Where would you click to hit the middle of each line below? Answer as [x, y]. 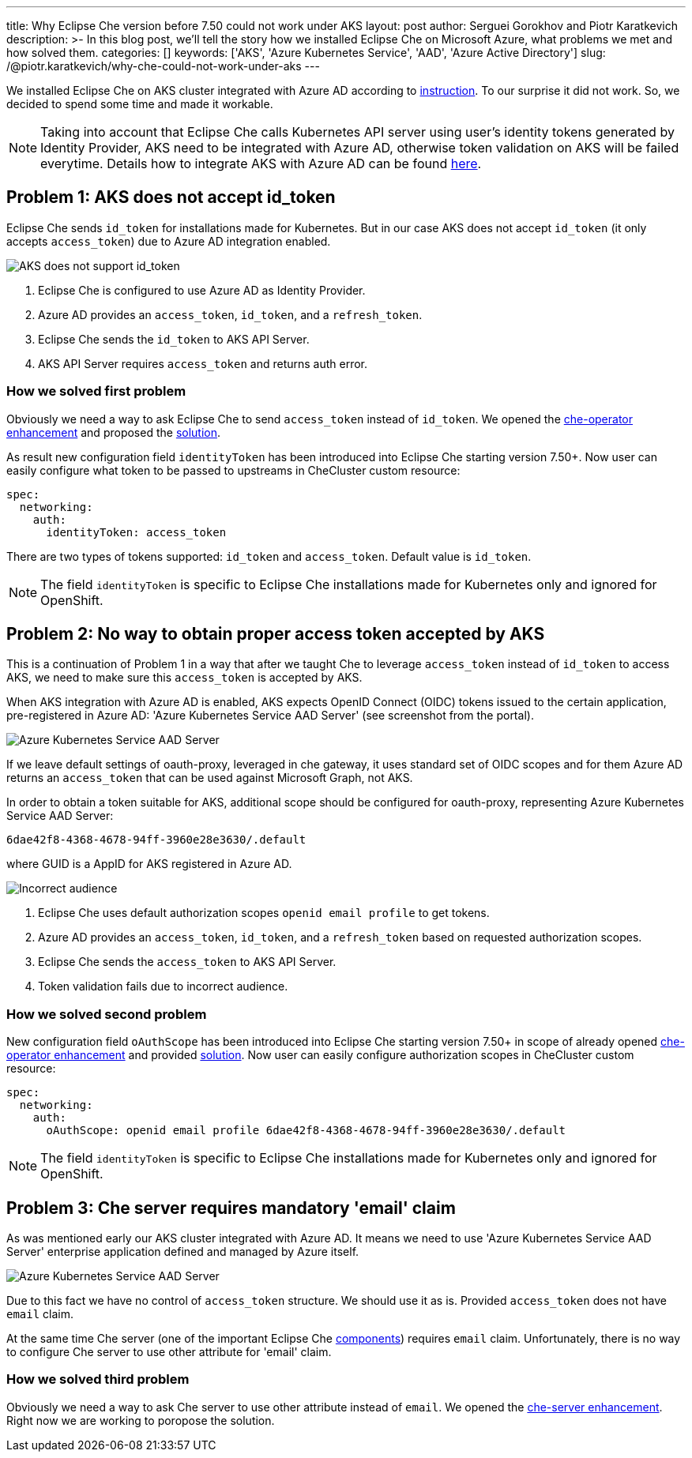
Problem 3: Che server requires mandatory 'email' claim [231, 1208]
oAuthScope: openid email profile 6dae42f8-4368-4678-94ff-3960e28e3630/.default [306, 1131]
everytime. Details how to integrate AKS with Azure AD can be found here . [261, 163]
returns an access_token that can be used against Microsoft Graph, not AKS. [210, 778]
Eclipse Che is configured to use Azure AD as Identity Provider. [202, 290]
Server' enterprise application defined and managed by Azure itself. [183, 1252]
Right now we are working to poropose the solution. [141, 1420]
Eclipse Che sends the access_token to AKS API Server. [187, 962]
